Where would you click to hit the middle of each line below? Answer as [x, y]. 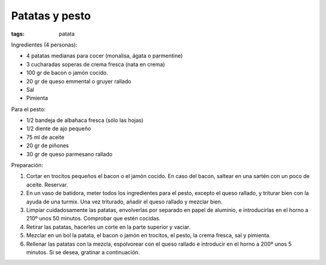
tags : [18, 34]
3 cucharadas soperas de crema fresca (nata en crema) [96, 64]
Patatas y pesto [51, 16]
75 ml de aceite [45, 137]
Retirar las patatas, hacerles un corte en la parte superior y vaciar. [108, 227]
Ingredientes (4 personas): [44, 45]
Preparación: [27, 165]
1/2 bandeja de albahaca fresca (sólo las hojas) [85, 120]
